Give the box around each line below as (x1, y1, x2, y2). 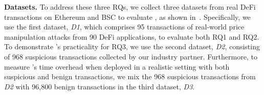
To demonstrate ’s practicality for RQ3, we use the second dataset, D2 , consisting (4, 41, 260, 52)
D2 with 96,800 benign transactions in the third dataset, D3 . (4, 81, 195, 91)
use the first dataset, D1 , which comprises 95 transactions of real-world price (4, 21, 245, 32)
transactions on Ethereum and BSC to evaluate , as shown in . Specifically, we (4, 11, 251, 22)
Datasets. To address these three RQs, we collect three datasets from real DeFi (4, 2, 256, 12)
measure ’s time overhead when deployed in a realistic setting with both (4, 61, 230, 72)
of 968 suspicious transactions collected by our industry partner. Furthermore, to (4, 51, 257, 61)
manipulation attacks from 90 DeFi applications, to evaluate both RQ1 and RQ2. (4, 31, 259, 42)
